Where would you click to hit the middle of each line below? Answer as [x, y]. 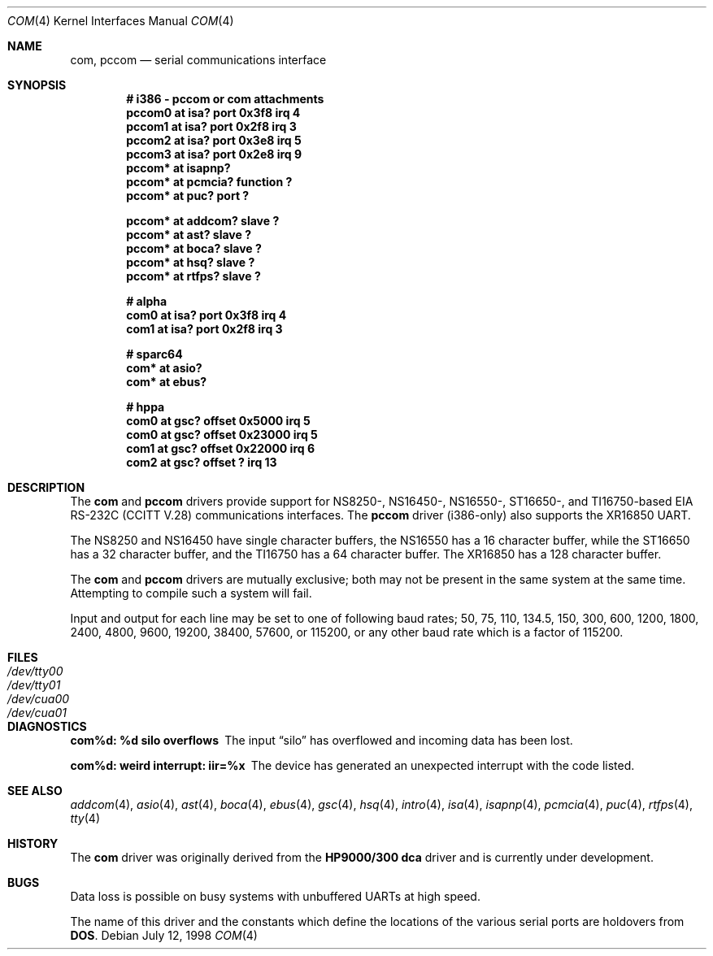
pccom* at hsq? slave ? [191, 262]
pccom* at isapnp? [178, 168]
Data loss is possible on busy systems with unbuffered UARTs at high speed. [275, 896]
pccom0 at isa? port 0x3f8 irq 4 [213, 113]
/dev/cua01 [37, 713]
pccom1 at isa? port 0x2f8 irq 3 [211, 126]
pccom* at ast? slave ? [189, 235]
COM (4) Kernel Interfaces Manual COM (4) [121, 21]
